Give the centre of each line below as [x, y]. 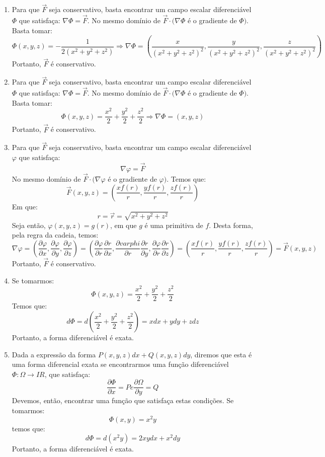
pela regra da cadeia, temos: [55, 235]
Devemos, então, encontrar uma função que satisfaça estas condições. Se [123, 400]
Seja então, [29, 225]
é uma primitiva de [174, 225]
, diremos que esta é [221, 354]
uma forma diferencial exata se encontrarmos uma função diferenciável [120, 364]
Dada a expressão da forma [54, 354]
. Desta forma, [231, 225]
